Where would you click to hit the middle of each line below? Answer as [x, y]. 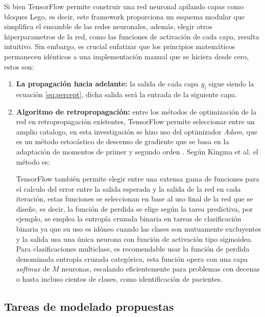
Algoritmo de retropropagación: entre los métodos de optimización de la [136, 111]
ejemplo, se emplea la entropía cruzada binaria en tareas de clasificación [129, 219]
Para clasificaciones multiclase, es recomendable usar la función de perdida [133, 249]
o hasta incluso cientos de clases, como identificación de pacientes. [119, 279]
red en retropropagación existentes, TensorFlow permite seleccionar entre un [135, 121]
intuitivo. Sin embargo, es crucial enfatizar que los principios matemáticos [120, 46]
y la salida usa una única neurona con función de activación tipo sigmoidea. [134, 239]
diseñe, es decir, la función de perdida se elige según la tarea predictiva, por [135, 208]
